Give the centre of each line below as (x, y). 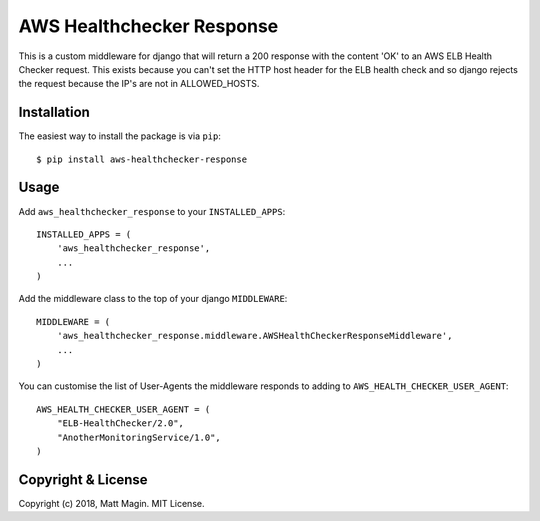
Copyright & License (83, 479)
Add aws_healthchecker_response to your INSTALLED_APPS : (152, 211)
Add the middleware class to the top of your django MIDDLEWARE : (153, 299)
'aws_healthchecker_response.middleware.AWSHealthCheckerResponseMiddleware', (254, 336)
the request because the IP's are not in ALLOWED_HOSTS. (139, 84)
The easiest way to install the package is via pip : (120, 136)
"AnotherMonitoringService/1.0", (139, 437)
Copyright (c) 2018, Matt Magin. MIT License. (111, 503)
